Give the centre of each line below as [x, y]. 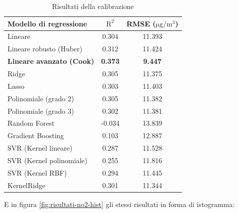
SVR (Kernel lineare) [40, 148]
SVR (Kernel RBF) [37, 172]
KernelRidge [26, 185]
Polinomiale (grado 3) [41, 110]
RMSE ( [141, 23]
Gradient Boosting [36, 135]
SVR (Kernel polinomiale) [47, 160]
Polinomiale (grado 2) [41, 98]
